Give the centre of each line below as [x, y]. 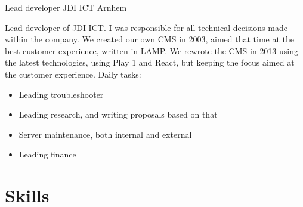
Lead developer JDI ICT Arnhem [66, 7]
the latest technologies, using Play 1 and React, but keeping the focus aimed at [150, 62]
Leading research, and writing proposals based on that [118, 114]
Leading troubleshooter [61, 94]
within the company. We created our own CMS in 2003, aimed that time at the [150, 39]
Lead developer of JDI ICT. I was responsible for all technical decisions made [146, 27]
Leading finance [47, 154]
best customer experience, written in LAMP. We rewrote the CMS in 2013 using [151, 50]
